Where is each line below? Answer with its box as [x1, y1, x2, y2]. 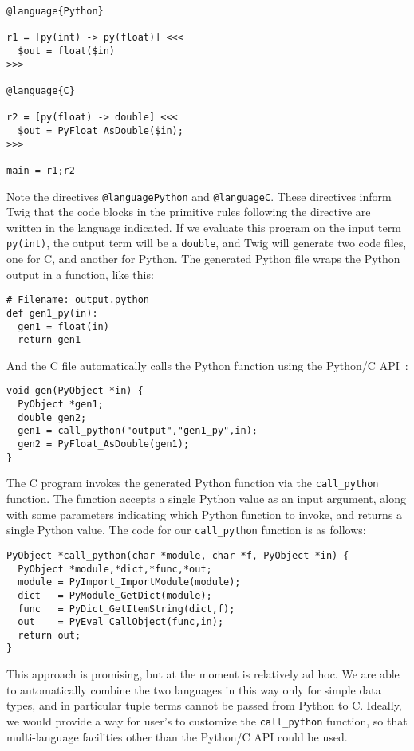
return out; [18, 629, 81, 641]
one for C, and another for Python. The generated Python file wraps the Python [6, 250, 400, 267]
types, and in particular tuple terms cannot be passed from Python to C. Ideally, [6, 697, 402, 714]
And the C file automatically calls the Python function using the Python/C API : [6, 356, 408, 373]
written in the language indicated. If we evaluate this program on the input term [6, 218, 401, 235]
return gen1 [18, 334, 81, 346]
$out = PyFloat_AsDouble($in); [18, 124, 183, 136]
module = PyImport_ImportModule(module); [18, 576, 241, 588]
